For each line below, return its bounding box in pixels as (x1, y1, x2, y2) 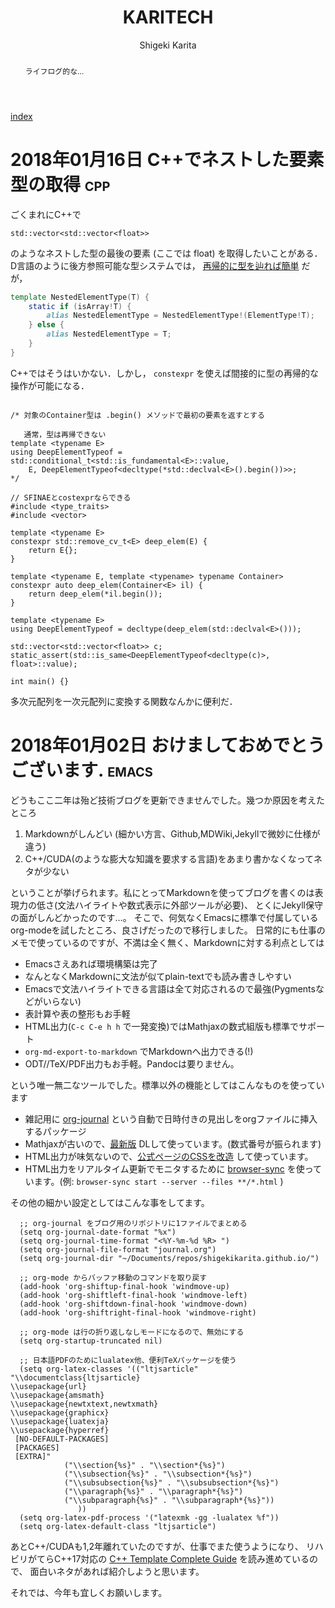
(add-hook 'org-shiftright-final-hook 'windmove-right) (19, 1307, 257, 1318)
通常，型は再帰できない (23, 429, 107, 440)
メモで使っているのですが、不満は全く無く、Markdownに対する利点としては (10, 936, 325, 948)
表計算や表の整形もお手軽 (24, 1007, 131, 1020)
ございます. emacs (10, 759, 153, 781)
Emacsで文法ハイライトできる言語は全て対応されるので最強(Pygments (24, 982, 316, 995)
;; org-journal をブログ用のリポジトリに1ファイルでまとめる (19, 1218, 248, 1228)
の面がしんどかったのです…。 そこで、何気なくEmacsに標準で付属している (10, 911, 319, 923)
